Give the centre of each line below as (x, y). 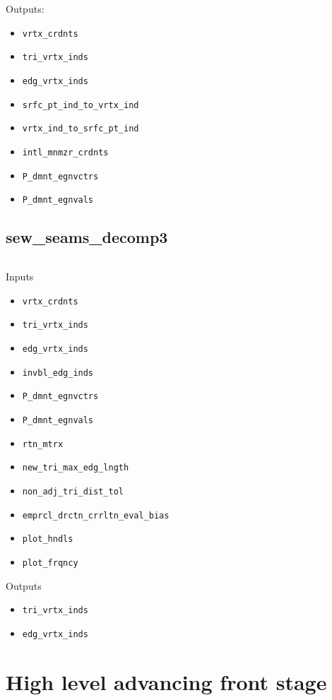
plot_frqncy (50, 563)
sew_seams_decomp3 (87, 237)
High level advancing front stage (166, 681)
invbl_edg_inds (58, 373)
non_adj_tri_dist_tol (73, 491)
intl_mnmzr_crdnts (65, 152)
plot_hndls (48, 539)
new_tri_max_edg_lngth (76, 468)
